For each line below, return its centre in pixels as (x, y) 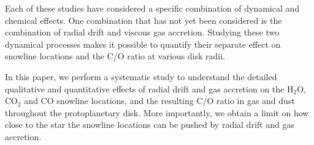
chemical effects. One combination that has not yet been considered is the (144, 20)
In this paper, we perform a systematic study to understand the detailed (141, 76)
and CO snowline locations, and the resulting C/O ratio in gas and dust (159, 101)
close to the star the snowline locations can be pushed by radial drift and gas (150, 125)
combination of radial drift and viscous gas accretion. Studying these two (142, 32)
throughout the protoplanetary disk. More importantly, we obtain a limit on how (157, 112)
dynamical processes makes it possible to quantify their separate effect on (143, 44)
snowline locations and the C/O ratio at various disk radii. (115, 56)
